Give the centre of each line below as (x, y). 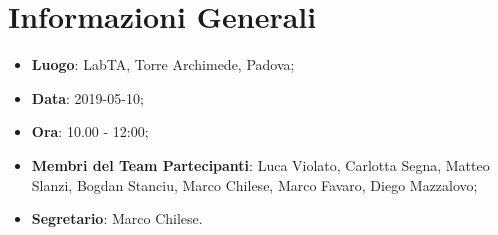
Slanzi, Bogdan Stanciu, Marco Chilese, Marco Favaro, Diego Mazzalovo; (254, 184)
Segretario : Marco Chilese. (117, 218)
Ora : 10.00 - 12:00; (90, 131)
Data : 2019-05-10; (87, 97)
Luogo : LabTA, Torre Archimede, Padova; (163, 64)
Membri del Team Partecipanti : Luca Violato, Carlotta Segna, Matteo (260, 164)
